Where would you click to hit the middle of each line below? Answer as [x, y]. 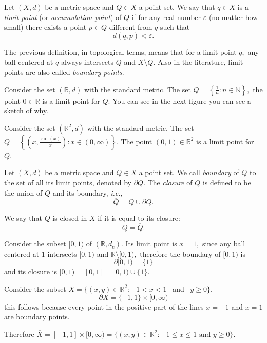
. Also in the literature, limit [198, 62]
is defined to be [227, 182]
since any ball [224, 244]
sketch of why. [26, 111]
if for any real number [166, 17]
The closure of [170, 182]
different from [131, 27]
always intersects [87, 62]
